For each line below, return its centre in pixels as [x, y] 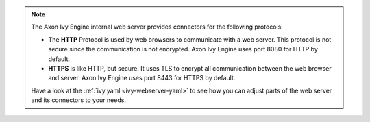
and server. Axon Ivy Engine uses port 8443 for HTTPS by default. [142, 78]
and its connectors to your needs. [79, 100]
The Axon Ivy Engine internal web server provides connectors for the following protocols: [157, 27]
